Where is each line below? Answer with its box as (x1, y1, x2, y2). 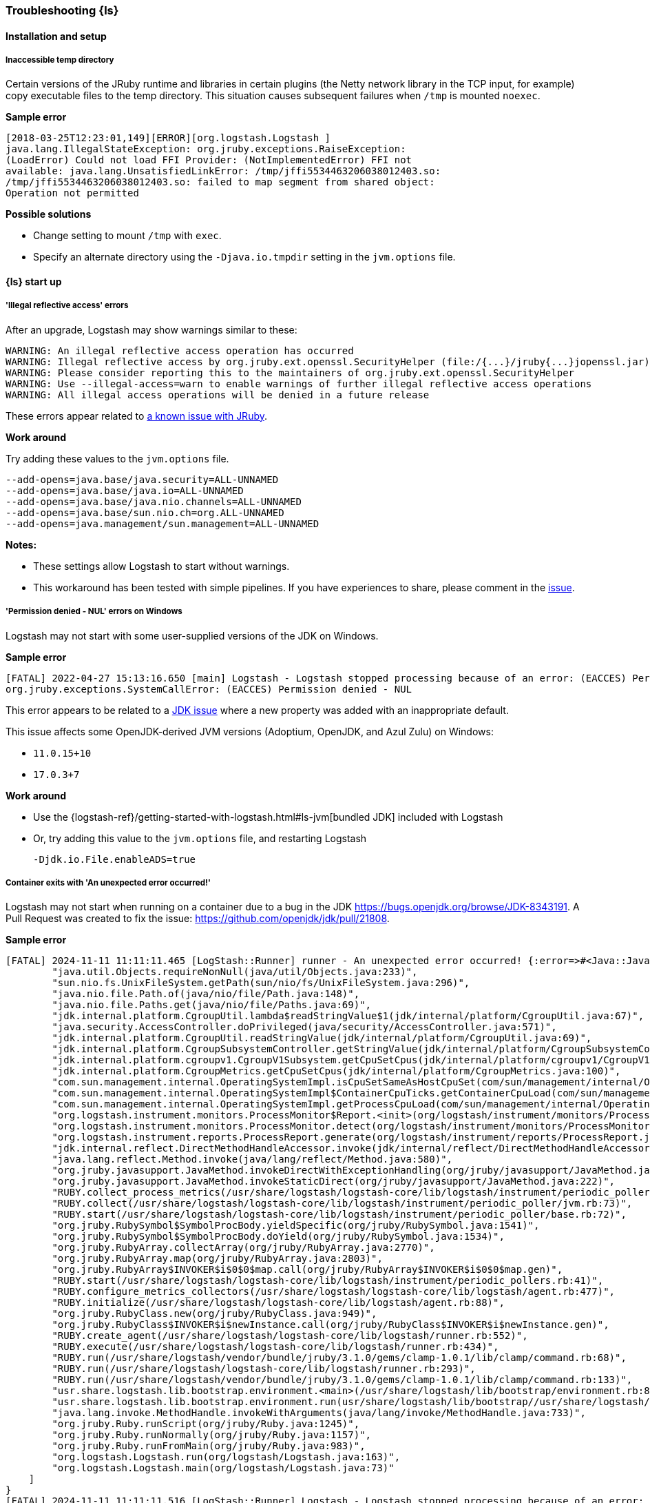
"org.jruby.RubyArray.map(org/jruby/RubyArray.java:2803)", (52, 1253, 383, 1265)
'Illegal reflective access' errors (6, 300, 129, 311)
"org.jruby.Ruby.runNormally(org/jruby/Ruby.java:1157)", (52, 1429, 372, 1441)
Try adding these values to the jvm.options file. (6, 452, 229, 464)
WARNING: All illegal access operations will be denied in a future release (6, 389, 430, 400)
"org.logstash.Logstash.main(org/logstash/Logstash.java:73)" (52, 1462, 395, 1474)
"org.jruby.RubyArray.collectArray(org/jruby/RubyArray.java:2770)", (52, 1242, 435, 1254)
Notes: (6, 538, 37, 551)
